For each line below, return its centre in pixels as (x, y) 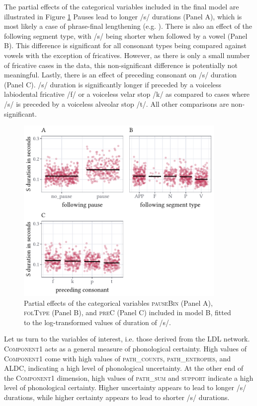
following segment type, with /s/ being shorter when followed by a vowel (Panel (126, 35)
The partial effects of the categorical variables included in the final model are (122, 6)
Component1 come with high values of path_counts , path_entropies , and (118, 358)
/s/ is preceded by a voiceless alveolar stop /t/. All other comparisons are (117, 103)
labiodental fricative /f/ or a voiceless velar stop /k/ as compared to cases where (127, 94)
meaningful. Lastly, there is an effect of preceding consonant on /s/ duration (121, 75)
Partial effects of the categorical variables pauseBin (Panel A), (118, 303)
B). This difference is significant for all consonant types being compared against (126, 45)
